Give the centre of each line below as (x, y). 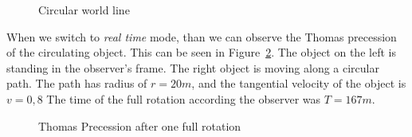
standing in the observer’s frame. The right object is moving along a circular (193, 67)
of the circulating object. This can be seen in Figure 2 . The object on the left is (201, 52)
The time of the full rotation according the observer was (184, 98)
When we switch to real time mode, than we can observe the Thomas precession (202, 36)
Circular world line (84, 10)
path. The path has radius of (77, 83)
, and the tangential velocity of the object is (299, 83)
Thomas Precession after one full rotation (140, 125)
